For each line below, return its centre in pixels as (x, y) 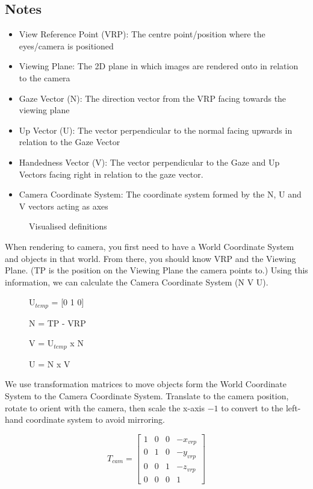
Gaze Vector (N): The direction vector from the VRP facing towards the (153, 98)
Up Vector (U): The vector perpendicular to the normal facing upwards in (156, 130)
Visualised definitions (68, 226)
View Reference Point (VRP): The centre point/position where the (142, 34)
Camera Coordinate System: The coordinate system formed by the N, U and (160, 194)
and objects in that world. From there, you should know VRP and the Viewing (150, 258)
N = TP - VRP (57, 322)
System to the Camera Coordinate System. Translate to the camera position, (147, 395)
